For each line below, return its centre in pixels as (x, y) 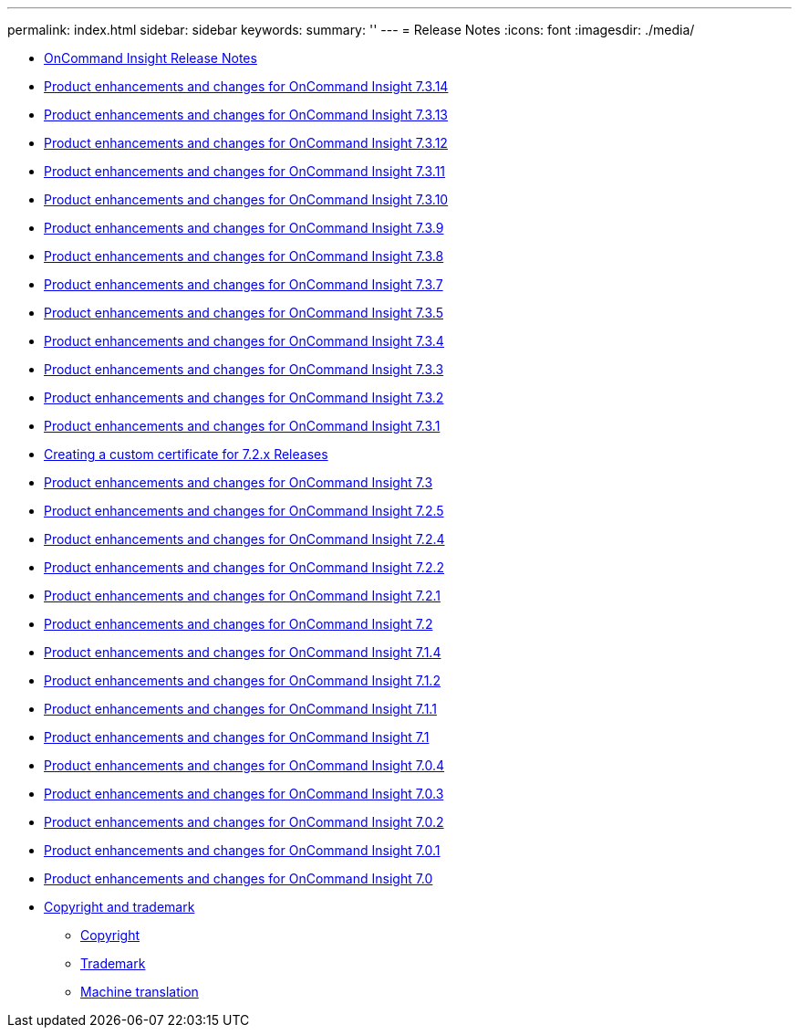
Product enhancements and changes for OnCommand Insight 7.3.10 (246, 199)
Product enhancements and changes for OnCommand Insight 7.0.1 (242, 850)
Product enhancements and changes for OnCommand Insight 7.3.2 (244, 397)
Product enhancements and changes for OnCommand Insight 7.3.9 (244, 228)
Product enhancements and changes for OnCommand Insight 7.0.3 (244, 794)
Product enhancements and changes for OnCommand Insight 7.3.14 (246, 86)
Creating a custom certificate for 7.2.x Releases (186, 454)
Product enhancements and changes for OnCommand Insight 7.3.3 (244, 369)
